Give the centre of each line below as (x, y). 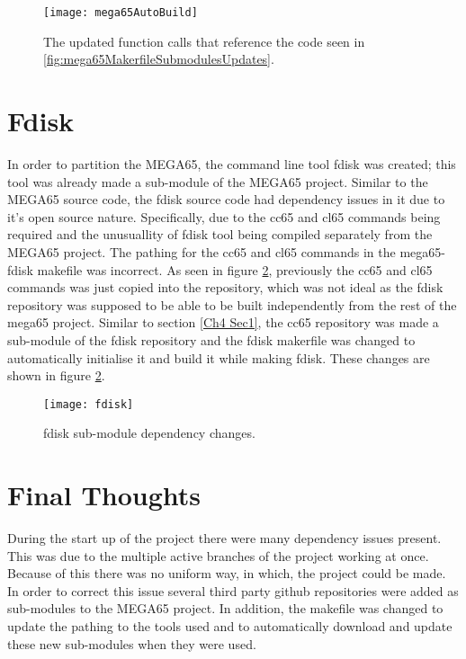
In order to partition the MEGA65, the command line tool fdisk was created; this (232, 163)
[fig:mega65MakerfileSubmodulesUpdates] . (159, 59)
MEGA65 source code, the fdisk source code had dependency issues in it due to (226, 199)
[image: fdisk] (89, 404)
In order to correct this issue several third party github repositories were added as (233, 590)
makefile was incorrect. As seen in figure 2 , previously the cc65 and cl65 (235, 269)
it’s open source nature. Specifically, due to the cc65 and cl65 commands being (224, 216)
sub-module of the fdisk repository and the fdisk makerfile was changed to (211, 339)
